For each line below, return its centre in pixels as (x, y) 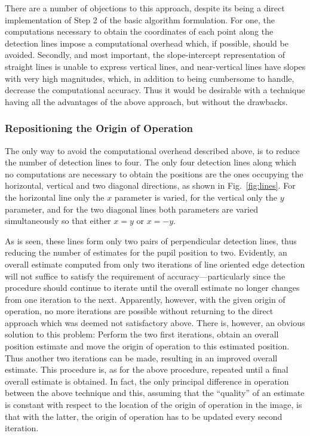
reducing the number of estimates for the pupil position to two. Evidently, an (146, 252)
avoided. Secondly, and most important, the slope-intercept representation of (145, 55)
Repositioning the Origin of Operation (99, 128)
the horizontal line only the (55, 197)
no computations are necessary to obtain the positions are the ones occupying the (154, 174)
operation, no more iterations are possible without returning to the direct (139, 311)
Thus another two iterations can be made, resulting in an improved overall (141, 357)
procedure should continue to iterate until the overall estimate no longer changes (152, 288)
